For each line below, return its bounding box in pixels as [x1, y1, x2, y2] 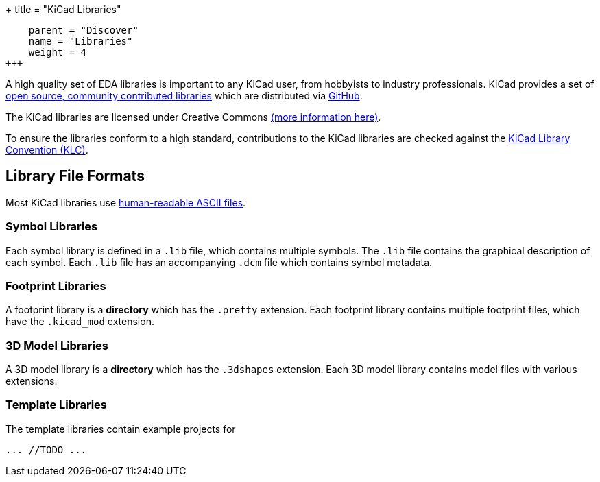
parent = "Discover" [28, 25, 139, 36]
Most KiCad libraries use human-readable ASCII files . [5, 196, 246, 208]
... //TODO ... [5, 444, 87, 455]
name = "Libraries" [28, 36, 133, 47]
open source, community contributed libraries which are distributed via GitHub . [5, 90, 363, 101]
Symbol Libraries [5, 219, 98, 234]
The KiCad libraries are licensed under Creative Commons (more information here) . [5, 111, 381, 123]
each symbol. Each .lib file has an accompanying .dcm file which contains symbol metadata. [5, 256, 433, 268]
